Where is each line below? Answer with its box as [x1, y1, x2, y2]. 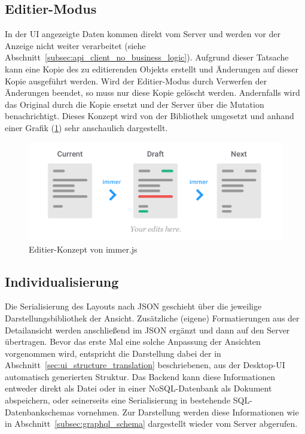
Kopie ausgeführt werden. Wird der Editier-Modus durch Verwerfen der [5, 74, 267, 87]
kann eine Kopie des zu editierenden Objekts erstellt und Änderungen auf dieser [5, 62, 298, 75]
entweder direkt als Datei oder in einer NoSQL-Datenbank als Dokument [5, 382, 272, 394]
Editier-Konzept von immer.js [29, 242, 138, 255]
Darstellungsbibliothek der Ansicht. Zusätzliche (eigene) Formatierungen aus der [5, 311, 300, 324]
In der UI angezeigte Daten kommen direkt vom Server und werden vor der [5, 28, 280, 40]
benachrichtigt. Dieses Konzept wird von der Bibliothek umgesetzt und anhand [5, 110, 294, 122]
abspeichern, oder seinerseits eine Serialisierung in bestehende [5, 394, 231, 406]
